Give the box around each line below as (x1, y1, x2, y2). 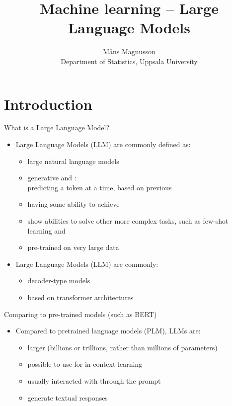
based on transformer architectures (27, 292, 134, 302)
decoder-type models (27, 275, 90, 286)
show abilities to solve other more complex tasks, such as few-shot (27, 216, 229, 226)
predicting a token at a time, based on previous (27, 182, 172, 192)
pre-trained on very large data (27, 242, 119, 252)
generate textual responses (27, 392, 108, 403)
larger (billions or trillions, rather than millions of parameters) (27, 342, 218, 352)
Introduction (4, 93, 92, 114)
